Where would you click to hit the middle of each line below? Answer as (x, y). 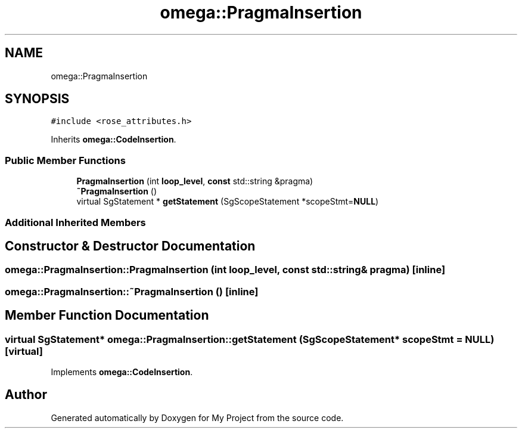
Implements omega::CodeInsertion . (122, 372)
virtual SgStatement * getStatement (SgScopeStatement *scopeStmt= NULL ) (228, 202)
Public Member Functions (65, 160)
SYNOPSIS (37, 99)
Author (26, 395)
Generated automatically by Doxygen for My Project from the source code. (197, 417)
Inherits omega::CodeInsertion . (114, 140)
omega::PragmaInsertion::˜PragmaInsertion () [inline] (132, 291)
